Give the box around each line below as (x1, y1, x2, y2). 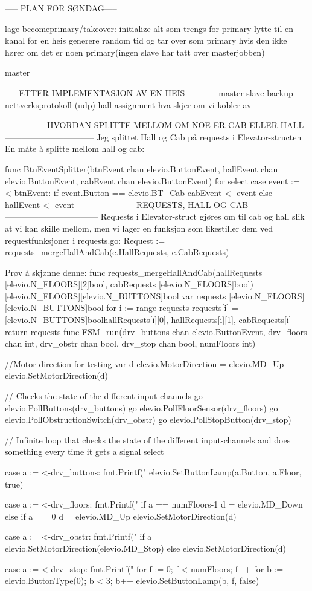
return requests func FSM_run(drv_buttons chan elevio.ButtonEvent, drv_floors (5, 325, 307, 338)
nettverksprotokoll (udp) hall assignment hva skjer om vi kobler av (5, 98, 252, 111)
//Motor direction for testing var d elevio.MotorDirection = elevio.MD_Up (5, 357, 284, 370)
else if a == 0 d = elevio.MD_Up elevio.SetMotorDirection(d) (5, 509, 237, 522)
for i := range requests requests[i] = (106, 301, 238, 314)
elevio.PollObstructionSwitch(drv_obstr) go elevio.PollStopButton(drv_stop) (5, 413, 291, 426)
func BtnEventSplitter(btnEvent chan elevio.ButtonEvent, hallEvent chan (5, 162, 278, 175)
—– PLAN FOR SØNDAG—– (5, 2, 117, 14)
